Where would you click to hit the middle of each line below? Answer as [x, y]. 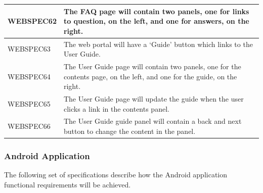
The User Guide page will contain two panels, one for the [152, 66]
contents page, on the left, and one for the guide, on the [150, 76]
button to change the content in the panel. [129, 131]
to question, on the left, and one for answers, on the [156, 21]
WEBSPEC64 [29, 76]
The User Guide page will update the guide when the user [154, 99]
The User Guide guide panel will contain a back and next [152, 121]
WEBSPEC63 [29, 49]
